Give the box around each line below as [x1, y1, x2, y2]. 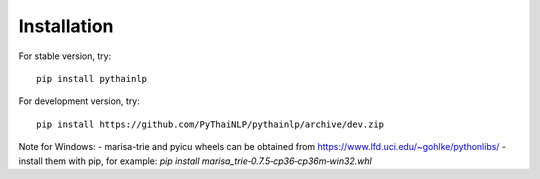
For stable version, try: [18, 50, 112, 62]
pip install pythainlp [36, 73, 148, 84]
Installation [18, 15, 114, 37]
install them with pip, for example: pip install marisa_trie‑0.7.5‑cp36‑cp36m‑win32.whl [18, 155, 372, 167]
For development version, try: [18, 95, 140, 107]
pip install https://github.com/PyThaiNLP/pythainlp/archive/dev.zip [36, 118, 385, 130]
